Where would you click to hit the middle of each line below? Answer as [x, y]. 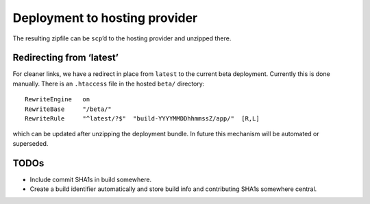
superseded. [30, 143]
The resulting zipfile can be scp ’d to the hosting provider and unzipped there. [122, 38]
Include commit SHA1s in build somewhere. [91, 179]
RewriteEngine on [58, 100]
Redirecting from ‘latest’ [66, 58]
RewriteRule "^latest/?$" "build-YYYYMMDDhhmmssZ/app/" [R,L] [142, 119]
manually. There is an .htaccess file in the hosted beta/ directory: [109, 84]
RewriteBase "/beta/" [69, 109]
